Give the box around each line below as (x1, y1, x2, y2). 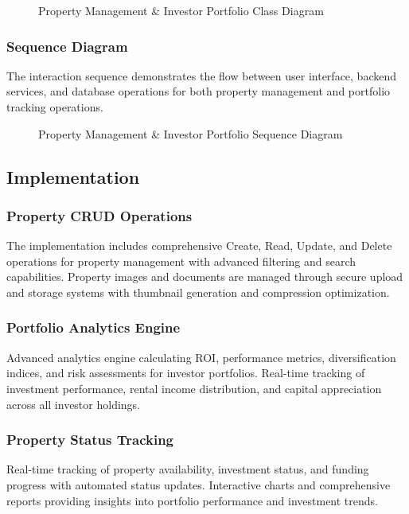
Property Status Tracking (6, 430, 173, 450)
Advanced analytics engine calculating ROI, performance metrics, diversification (6, 349, 396, 365)
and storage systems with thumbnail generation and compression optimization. (6, 283, 390, 300)
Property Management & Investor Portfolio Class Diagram (38, 2, 324, 18)
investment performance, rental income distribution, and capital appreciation (6, 380, 382, 396)
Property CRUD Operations (6, 205, 193, 225)
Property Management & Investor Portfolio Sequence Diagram (38, 125, 343, 142)
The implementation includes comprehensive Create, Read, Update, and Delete (6, 237, 392, 254)
